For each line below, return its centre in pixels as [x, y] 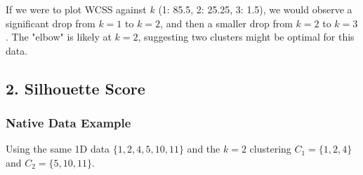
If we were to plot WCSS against [76, 9]
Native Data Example [68, 123]
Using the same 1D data [58, 149]
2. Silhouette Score [75, 88]
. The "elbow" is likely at [59, 37]
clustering [270, 149]
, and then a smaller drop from [226, 23]
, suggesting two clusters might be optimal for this [246, 37]
